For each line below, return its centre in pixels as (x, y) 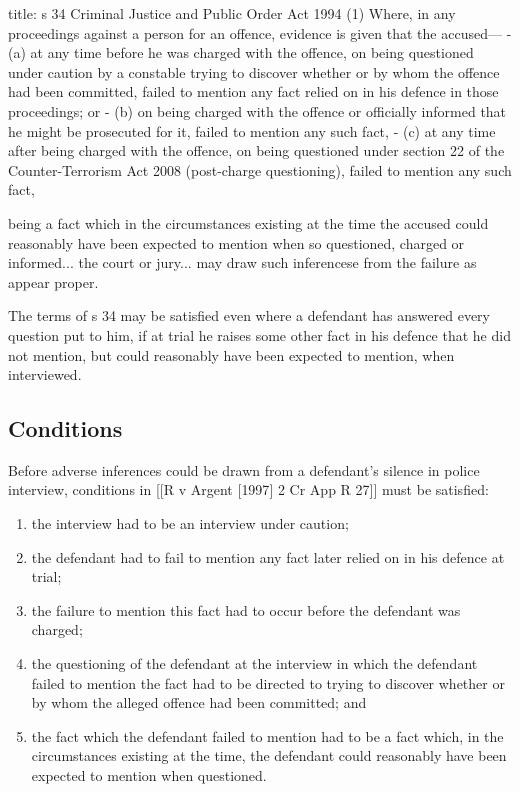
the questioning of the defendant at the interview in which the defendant (254, 663)
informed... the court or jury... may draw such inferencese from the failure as (242, 262)
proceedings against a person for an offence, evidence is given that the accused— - (260, 32)
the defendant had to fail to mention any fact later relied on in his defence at (268, 556)
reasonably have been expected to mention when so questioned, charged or (236, 242)
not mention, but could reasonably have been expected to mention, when (231, 354)
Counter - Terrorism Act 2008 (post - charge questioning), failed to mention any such (260, 169)
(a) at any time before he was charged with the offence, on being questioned (241, 52)
